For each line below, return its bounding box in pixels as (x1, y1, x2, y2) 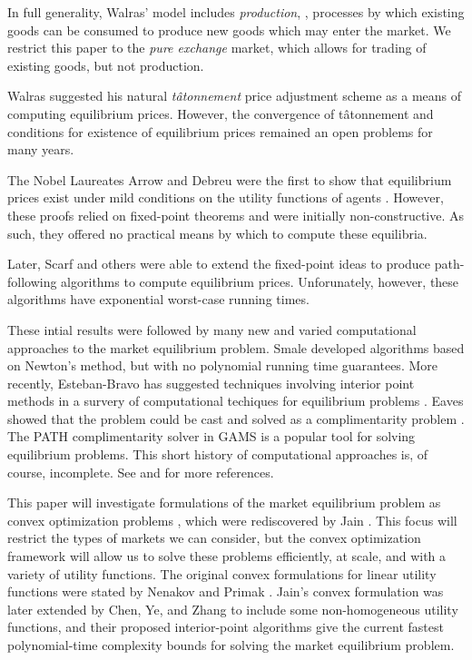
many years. (7, 140, 74, 159)
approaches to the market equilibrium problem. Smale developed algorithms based (7, 338, 465, 357)
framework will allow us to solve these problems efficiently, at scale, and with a (7, 547, 447, 566)
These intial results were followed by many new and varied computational (7, 320, 417, 339)
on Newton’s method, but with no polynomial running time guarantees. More (7, 356, 438, 375)
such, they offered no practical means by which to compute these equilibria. (7, 223, 428, 242)
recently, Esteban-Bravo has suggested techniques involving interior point (7, 373, 415, 392)
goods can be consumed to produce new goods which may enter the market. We (7, 20, 451, 39)
